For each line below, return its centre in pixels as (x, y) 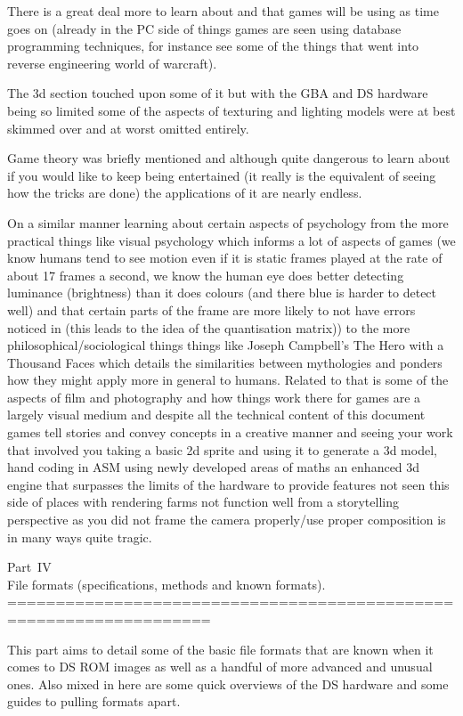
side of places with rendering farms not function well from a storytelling (203, 502)
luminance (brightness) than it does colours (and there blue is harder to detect (222, 293)
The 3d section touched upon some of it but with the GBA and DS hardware (218, 93)
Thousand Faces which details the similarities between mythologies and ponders (225, 362)
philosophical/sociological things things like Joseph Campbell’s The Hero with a (226, 345)
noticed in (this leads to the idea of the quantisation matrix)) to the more (209, 327)
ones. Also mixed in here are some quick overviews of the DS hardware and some (228, 683)
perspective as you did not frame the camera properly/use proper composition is (227, 520)
